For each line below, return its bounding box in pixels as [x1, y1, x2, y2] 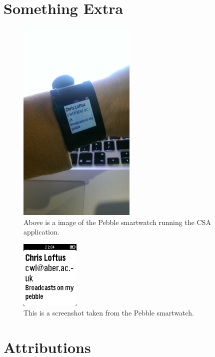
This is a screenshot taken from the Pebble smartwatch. [23, 307, 194, 318]
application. [23, 226, 59, 237]
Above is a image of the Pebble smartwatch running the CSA [23, 216, 211, 227]
